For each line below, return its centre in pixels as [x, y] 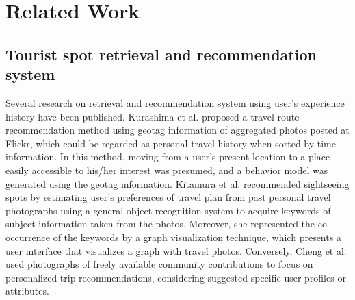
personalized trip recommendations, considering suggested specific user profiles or [176, 277]
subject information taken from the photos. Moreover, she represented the [160, 224]
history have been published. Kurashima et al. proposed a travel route [153, 116]
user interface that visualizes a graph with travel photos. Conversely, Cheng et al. [176, 250]
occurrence [28, 237]
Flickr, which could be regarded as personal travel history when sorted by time [171, 143]
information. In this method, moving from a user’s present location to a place [168, 157]
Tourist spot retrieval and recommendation [161, 54]
